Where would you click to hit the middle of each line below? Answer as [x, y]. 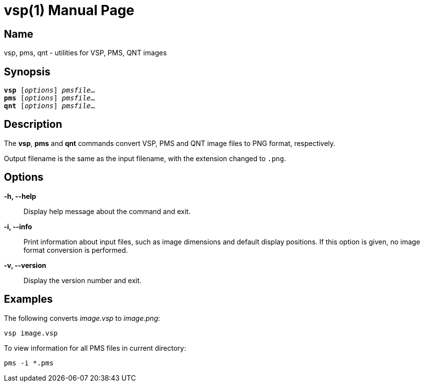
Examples [28, 299]
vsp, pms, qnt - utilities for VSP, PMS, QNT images [86, 53]
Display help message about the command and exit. [107, 211]
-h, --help [20, 196]
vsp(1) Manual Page [69, 10]
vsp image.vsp [31, 333]
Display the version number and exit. [83, 280]
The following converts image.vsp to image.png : [82, 318]
